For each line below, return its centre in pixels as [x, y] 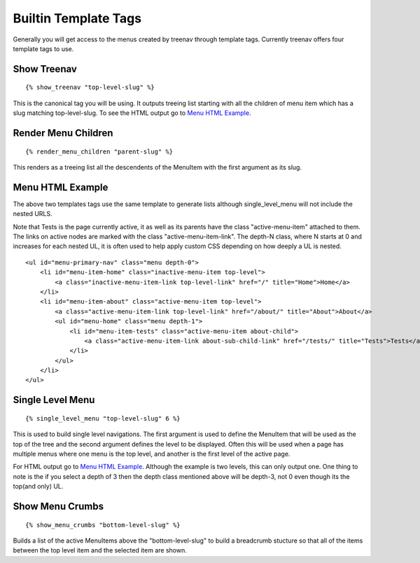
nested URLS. [33, 214]
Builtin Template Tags [77, 18]
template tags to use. [43, 48]
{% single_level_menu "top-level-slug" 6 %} [103, 418]
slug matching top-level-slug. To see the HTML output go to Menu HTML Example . [132, 113]
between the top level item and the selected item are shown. [100, 550]
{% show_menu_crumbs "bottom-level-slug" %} [103, 525]
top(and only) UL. [38, 487]
